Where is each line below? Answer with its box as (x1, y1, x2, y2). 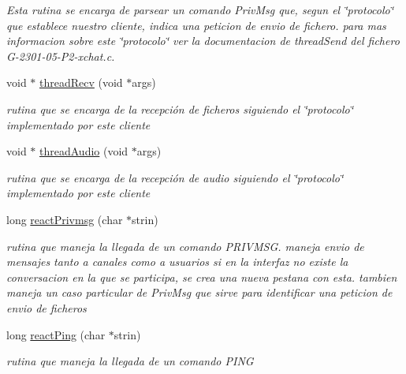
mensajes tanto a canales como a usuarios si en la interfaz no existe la (6, 253, 348, 270)
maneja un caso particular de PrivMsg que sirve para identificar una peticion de (6, 284, 393, 301)
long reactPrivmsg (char (6, 211, 123, 227)
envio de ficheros (6, 299, 87, 316)
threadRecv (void (39, 74, 123, 91)
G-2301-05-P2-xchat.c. (6, 47, 115, 64)
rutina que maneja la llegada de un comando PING (6, 353, 254, 369)
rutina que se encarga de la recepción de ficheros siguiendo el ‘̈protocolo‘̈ (6, 100, 353, 117)
